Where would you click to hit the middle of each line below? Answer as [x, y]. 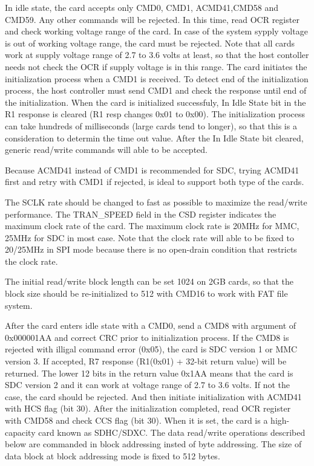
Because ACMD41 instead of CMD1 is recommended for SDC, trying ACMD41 [152, 170]
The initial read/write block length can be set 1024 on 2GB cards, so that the [149, 281]
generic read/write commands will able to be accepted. [106, 150]
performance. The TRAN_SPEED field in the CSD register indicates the [141, 214]
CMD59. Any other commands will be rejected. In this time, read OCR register [152, 19]
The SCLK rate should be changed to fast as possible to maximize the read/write [156, 202]
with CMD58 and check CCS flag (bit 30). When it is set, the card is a [136, 420]
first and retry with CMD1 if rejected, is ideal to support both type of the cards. [155, 182]
